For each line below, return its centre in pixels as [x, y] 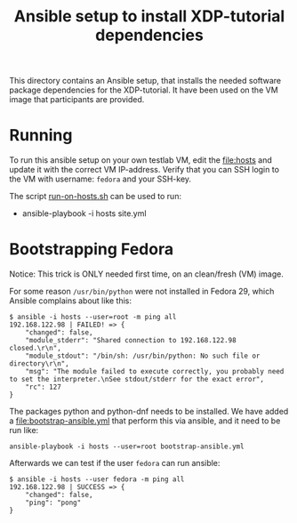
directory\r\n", [39, 364]
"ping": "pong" [53, 503]
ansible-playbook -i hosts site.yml [84, 213]
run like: [24, 430]
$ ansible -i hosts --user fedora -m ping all [97, 479]
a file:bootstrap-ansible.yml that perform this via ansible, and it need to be [145, 421]
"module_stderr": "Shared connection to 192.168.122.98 [131, 341]
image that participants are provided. [77, 100]
